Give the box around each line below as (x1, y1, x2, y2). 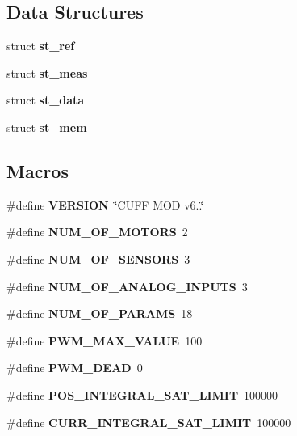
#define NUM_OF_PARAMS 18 (6, 305, 193, 322)
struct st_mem (6, 118, 87, 135)
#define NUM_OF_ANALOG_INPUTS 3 (6, 277, 248, 294)
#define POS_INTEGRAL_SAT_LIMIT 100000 (6, 386, 278, 403)
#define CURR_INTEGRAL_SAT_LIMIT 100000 (6, 413, 291, 430)
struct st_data (6, 91, 85, 108)
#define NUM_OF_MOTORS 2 (6, 223, 188, 240)
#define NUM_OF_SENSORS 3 (6, 250, 190, 267)
